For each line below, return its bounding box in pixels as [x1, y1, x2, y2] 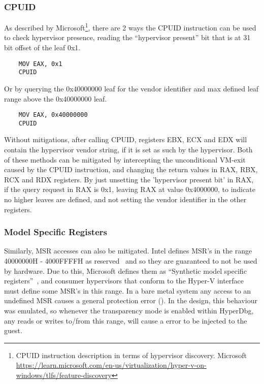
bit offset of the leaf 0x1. [4, 42, 81, 53]
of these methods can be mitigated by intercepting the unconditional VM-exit [4, 154, 246, 165]
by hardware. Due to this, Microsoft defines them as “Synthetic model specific [4, 265, 247, 276]
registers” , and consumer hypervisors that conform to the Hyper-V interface [4, 275, 244, 286]
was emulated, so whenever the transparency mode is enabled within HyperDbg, [4, 305, 254, 315]
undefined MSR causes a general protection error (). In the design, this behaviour [4, 295, 257, 306]
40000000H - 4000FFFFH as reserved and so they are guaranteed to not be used [4, 255, 257, 266]
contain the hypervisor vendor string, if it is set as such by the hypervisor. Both [4, 144, 253, 155]
